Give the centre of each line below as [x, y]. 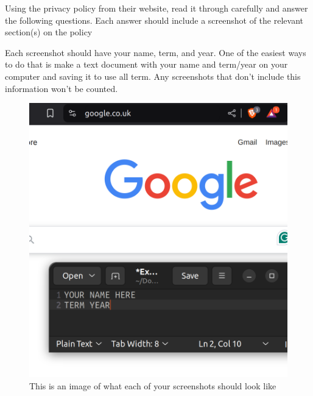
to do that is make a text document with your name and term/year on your [146, 64]
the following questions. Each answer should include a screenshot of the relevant [154, 20]
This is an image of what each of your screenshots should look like [153, 385]
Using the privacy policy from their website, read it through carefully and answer [156, 8]
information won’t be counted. [62, 88]
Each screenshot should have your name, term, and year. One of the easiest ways [156, 52]
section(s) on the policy [49, 32]
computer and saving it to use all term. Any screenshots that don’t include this [153, 76]
